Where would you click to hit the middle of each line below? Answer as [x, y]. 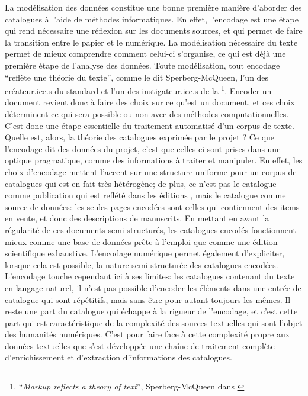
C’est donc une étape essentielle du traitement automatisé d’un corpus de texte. [150, 125]
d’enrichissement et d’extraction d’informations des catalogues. [118, 357]
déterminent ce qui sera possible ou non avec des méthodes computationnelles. [147, 114]
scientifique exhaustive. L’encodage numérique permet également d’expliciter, [145, 253]
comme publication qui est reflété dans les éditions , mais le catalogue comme [145, 195]
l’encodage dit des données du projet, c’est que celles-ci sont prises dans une [143, 148]
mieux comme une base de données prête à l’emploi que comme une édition [141, 241]
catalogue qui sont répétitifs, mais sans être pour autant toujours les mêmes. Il [148, 299]
